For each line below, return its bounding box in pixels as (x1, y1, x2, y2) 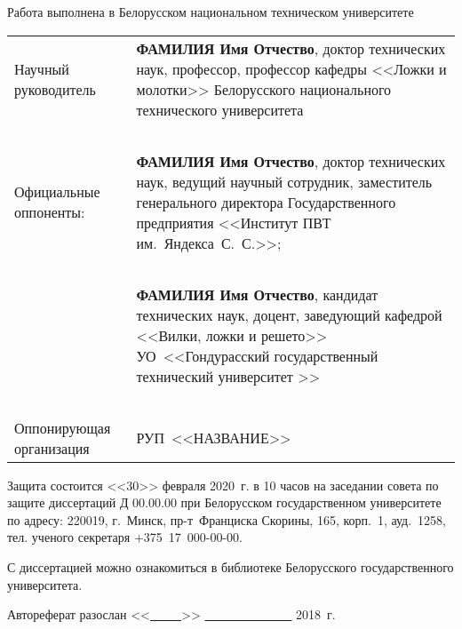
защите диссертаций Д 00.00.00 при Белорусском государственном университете (7, 493, 442, 512)
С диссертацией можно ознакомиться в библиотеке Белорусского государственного (7, 557, 454, 576)
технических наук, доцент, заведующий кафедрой (136, 304, 442, 325)
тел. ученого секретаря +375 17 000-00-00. (7, 528, 243, 546)
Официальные (14, 181, 100, 203)
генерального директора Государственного (136, 191, 396, 212)
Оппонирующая (14, 417, 111, 438)
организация (14, 437, 90, 458)
